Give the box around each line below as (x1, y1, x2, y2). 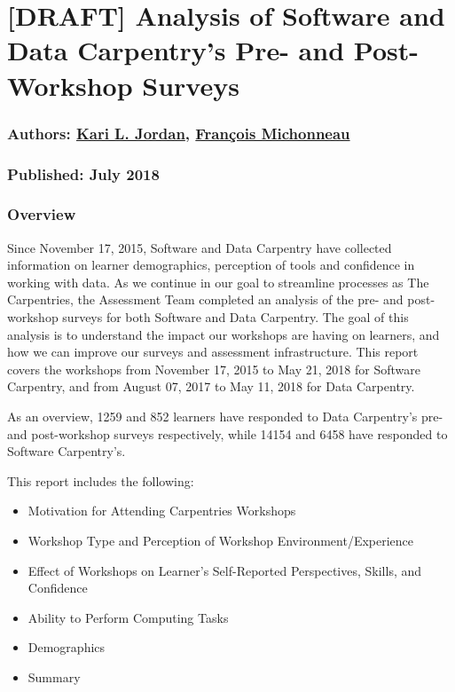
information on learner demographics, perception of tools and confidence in (7, 256, 415, 274)
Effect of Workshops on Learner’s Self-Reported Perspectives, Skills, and (27, 561, 422, 579)
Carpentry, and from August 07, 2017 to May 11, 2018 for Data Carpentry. (7, 377, 415, 396)
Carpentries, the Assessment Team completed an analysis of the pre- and (7, 290, 404, 309)
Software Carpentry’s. (7, 442, 126, 460)
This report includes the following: (7, 471, 194, 490)
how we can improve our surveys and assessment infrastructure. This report (7, 342, 419, 361)
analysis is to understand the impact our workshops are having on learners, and (7, 325, 440, 343)
